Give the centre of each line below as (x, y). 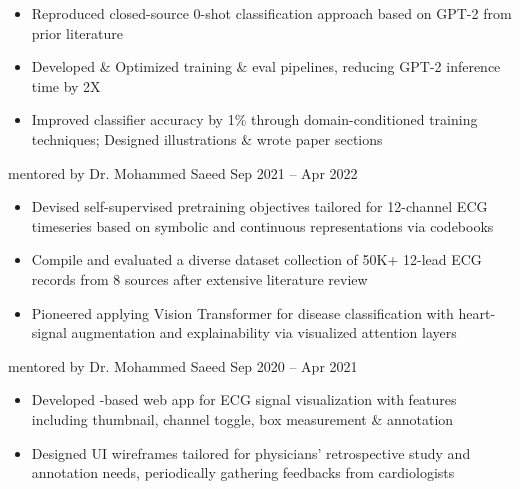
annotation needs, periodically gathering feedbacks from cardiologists (243, 472)
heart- (477, 312)
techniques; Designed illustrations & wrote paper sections (207, 138)
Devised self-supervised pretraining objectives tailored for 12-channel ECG (259, 206)
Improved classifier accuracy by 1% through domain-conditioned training (254, 119)
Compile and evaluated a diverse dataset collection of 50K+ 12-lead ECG (256, 259)
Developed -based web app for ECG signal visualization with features (244, 399)
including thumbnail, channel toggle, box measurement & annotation (242, 418)
